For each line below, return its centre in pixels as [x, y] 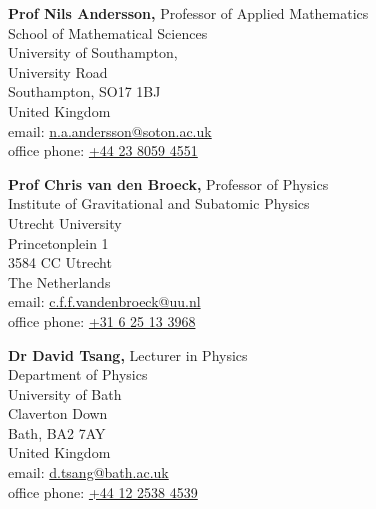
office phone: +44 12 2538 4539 [103, 491]
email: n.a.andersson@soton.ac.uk [110, 130]
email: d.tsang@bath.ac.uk [88, 472]
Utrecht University [65, 222]
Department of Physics [78, 374]
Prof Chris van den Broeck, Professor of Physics [168, 183]
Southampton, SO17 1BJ [84, 91]
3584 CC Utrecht [60, 262]
